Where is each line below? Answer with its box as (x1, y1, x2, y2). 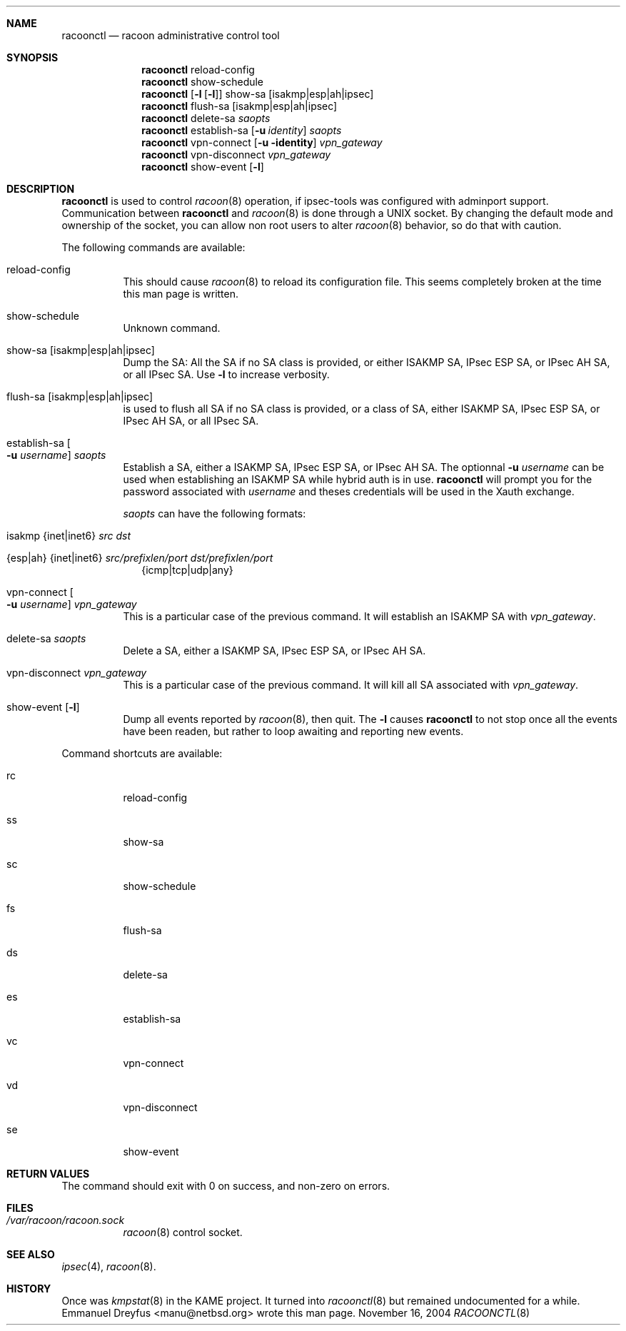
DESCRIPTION (6, 183, 75, 195)
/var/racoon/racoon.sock (6, 1214, 125, 1226)
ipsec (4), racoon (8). (61, 1260, 156, 1272)
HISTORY (6, 1282, 51, 1295)
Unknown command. (123, 322, 221, 334)
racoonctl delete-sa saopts (141, 112, 271, 124)
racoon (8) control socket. (123, 1226, 243, 1238)
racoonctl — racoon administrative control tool (61, 29, 280, 41)
